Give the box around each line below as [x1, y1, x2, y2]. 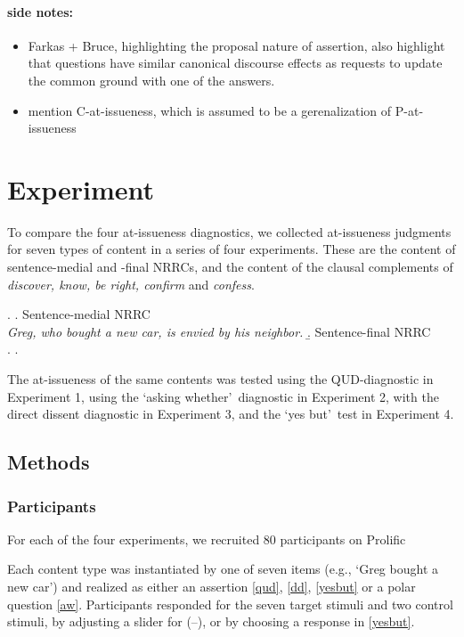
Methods [7, 448, 90, 476]
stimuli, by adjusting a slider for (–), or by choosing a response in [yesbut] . [7, 612, 415, 631]
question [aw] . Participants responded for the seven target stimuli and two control [7, 594, 453, 613]
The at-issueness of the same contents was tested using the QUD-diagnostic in [7, 370, 434, 388]
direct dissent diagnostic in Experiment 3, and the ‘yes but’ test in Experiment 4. [7, 404, 454, 423]
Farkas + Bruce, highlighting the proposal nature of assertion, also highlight [28, 36, 445, 54]
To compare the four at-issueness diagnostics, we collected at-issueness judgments [7, 222, 452, 241]
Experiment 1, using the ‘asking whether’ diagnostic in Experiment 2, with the [7, 387, 439, 405]
